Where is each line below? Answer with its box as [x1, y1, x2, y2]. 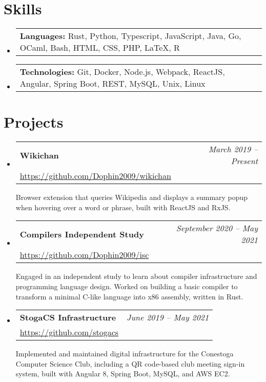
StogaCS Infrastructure [19, 311, 116, 324]
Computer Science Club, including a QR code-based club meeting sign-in [15, 358, 245, 369]
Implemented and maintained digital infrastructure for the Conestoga [15, 348, 234, 359]
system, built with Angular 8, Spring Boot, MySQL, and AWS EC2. [15, 368, 230, 379]
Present [231, 155, 258, 167]
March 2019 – [208, 143, 258, 155]
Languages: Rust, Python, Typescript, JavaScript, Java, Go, [19, 30, 241, 42]
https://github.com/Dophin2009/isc [19, 249, 149, 261]
